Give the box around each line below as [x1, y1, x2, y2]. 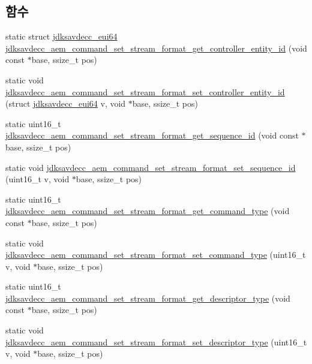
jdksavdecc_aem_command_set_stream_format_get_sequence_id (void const [5, 129, 299, 142]
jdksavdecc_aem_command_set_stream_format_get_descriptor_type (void [5, 291, 290, 304]
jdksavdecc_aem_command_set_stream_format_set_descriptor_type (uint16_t [5, 335, 307, 348]
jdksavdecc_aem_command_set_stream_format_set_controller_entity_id [5, 85, 285, 98]
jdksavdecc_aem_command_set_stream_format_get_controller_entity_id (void [5, 41, 307, 54]
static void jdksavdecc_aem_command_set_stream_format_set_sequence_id [5, 161, 296, 173]
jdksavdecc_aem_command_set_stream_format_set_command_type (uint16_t [5, 248, 306, 261]
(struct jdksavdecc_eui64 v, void [5, 97, 126, 110]
